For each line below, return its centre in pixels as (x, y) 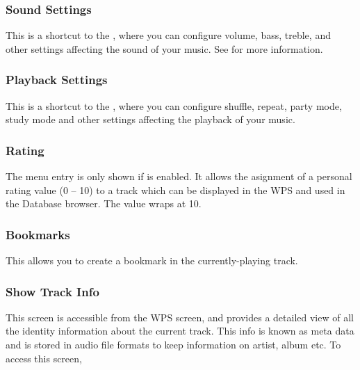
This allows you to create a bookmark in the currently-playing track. (152, 260)
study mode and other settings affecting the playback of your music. (150, 119)
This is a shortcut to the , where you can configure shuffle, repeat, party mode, (174, 105)
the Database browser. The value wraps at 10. (104, 203)
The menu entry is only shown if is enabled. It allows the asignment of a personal (179, 176)
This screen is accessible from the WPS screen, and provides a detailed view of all (180, 317)
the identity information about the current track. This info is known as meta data (180, 331)
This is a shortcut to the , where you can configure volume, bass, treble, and (168, 35)
